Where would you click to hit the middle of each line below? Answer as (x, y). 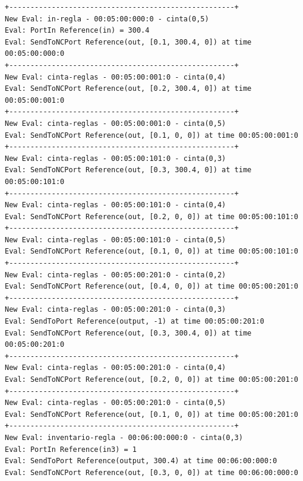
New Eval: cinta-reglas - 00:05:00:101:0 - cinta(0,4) (116, 205)
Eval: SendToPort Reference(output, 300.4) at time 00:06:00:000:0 (141, 461)
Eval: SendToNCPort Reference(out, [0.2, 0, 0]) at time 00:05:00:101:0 (151, 216)
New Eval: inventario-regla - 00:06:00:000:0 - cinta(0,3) (124, 437)
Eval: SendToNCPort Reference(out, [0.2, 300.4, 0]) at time (128, 89)
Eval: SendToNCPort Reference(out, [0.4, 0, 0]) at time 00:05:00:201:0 (151, 287)
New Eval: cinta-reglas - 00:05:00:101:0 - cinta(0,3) (116, 158)
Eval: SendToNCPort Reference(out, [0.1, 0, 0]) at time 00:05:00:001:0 (151, 135)
